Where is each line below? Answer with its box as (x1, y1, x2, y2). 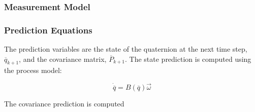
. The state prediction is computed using (124, 53, 251, 64)
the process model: (4, 65, 62, 76)
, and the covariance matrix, (19, 53, 107, 64)
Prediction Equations (4, 23, 92, 36)
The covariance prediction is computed (4, 98, 124, 109)
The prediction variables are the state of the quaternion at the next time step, (4, 44, 247, 54)
